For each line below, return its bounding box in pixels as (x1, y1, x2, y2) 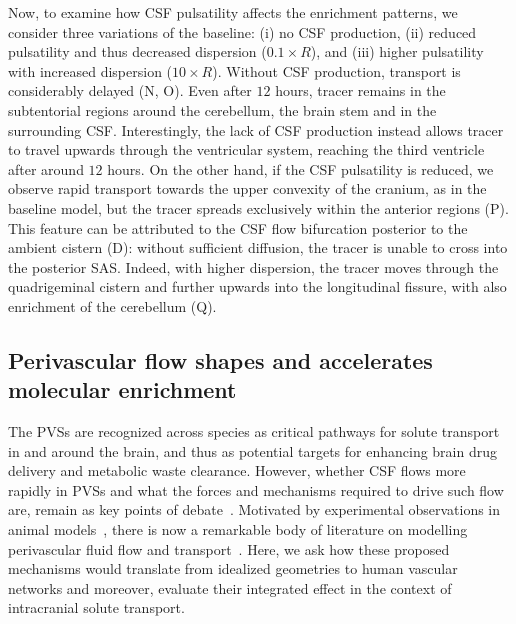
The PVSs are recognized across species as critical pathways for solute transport (8, 421, 500, 442)
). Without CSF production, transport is (212, 60, 461, 81)
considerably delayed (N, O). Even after (8, 80, 252, 101)
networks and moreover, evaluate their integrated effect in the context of (8, 577, 452, 598)
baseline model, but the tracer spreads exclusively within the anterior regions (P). (8, 197, 509, 218)
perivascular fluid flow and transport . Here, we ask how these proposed (8, 538, 450, 559)
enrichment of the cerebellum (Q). (8, 295, 217, 316)
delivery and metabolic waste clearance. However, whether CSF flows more (8, 460, 466, 481)
